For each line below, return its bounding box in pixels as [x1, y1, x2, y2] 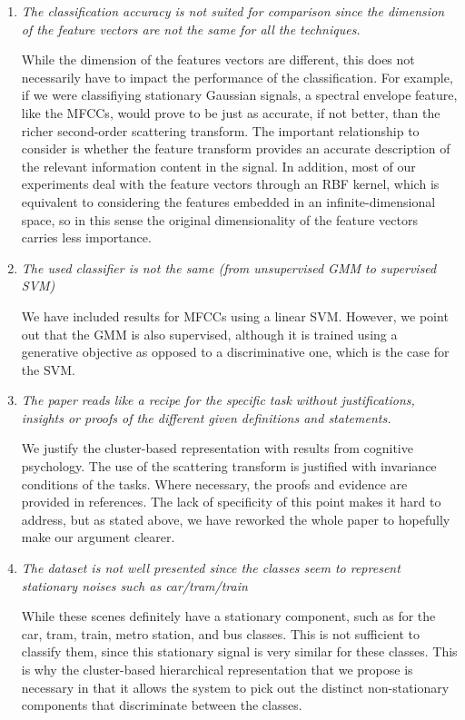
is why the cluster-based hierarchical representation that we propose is [21, 660, 413, 678]
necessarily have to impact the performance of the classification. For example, [21, 67, 453, 86]
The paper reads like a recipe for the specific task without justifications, [21, 390, 415, 409]
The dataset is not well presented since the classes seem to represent [21, 558, 401, 577]
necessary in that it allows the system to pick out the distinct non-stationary [21, 677, 450, 696]
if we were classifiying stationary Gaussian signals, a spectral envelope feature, [21, 85, 458, 104]
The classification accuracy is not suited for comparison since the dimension [21, 2, 445, 20]
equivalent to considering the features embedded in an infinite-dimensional [21, 192, 436, 211]
